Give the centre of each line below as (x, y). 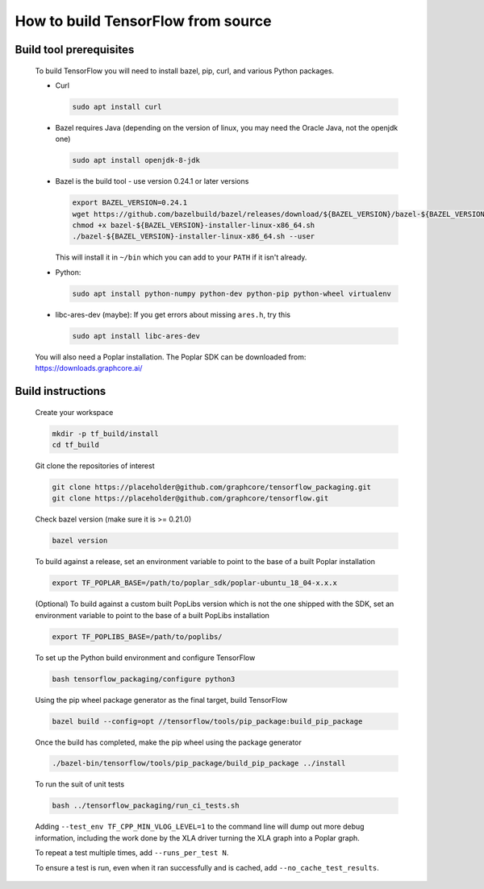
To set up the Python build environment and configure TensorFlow (145, 658)
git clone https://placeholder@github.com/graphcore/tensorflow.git (190, 499)
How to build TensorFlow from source (143, 21)
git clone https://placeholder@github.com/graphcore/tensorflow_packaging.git (211, 487)
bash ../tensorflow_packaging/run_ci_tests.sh (146, 806)
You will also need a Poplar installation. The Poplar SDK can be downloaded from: (171, 357)
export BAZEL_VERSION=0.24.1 (130, 203)
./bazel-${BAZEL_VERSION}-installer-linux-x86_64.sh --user (194, 237)
